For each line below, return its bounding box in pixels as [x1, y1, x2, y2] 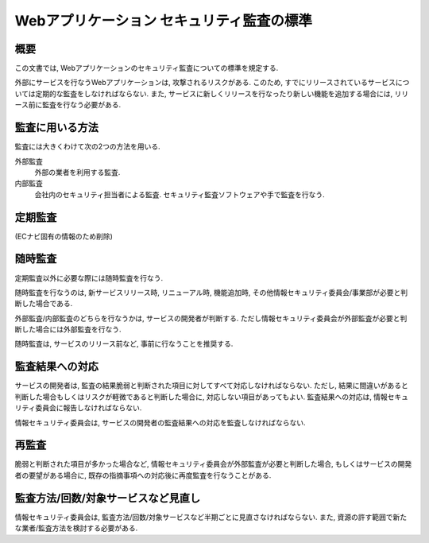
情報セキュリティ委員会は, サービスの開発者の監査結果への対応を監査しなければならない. [14, 417, 306, 427]
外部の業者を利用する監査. [34, 167, 121, 176]
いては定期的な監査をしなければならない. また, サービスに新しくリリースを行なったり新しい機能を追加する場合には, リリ [14, 88, 409, 99]
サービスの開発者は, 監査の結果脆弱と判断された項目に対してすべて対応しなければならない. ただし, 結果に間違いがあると [14, 381, 408, 390]
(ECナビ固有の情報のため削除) [14, 231, 113, 241]
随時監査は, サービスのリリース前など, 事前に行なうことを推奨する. [14, 339, 234, 349]
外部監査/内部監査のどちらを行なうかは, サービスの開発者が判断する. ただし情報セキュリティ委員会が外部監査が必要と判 [14, 313, 408, 323]
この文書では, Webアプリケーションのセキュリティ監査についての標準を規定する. [14, 64, 279, 73]
